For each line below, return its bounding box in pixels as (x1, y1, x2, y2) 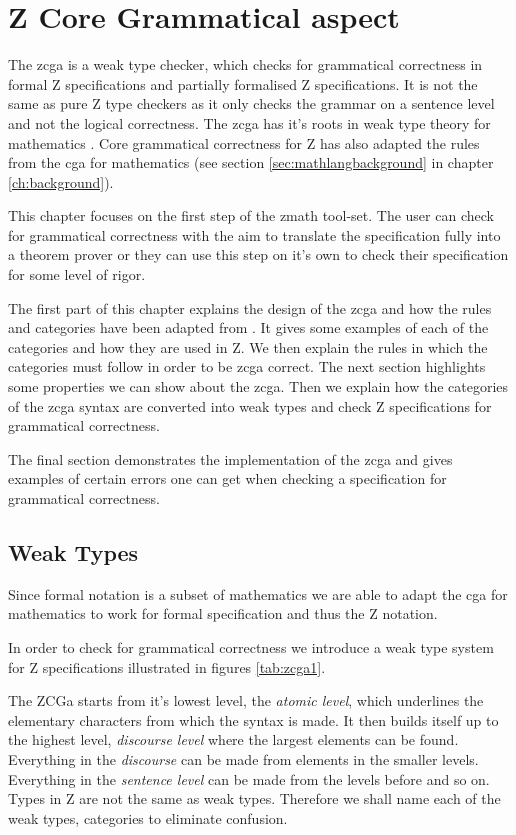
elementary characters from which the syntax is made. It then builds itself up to (8, 709, 499, 730)
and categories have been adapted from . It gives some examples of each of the (8, 317, 489, 338)
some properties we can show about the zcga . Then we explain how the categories (8, 376, 509, 397)
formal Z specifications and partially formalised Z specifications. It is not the (8, 73, 478, 94)
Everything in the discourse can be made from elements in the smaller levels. (8, 748, 479, 769)
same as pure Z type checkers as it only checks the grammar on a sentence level (8, 93, 495, 114)
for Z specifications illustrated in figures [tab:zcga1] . (8, 656, 326, 677)
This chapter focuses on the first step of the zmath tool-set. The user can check (8, 205, 494, 226)
